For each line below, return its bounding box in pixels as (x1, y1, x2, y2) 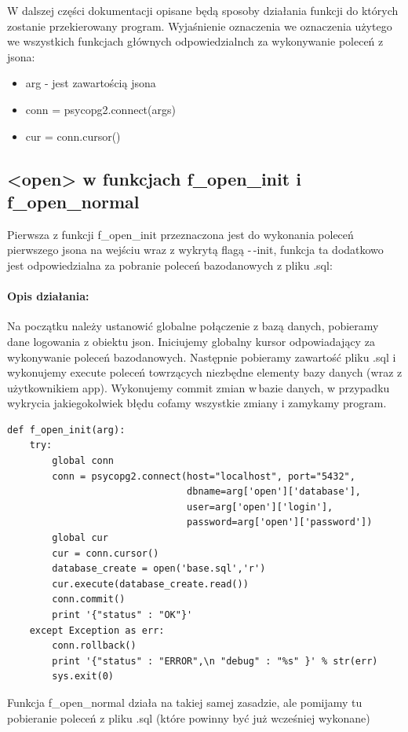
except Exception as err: (29, 624, 165, 636)
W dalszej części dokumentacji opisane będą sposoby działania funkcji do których (7, 2, 399, 18)
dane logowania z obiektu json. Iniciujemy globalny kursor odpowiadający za (7, 333, 375, 349)
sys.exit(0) (52, 671, 115, 682)
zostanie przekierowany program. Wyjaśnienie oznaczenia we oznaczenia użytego (7, 17, 392, 34)
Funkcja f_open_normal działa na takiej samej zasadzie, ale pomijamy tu (7, 693, 362, 710)
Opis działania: (7, 288, 89, 304)
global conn (52, 455, 115, 467)
